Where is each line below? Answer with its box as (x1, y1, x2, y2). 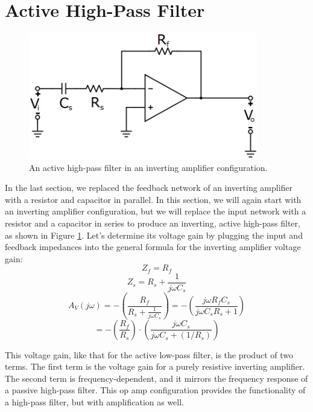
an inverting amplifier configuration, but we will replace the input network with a (5, 205, 306, 217)
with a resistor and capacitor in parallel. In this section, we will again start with (5, 193, 302, 205)
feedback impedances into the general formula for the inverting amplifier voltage (5, 240, 301, 253)
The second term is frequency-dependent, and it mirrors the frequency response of (5, 372, 308, 384)
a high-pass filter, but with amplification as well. (5, 396, 185, 408)
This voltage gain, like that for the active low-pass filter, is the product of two (5, 348, 293, 361)
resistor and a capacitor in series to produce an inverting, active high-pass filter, (5, 216, 300, 229)
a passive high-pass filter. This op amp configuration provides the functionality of (5, 384, 306, 396)
